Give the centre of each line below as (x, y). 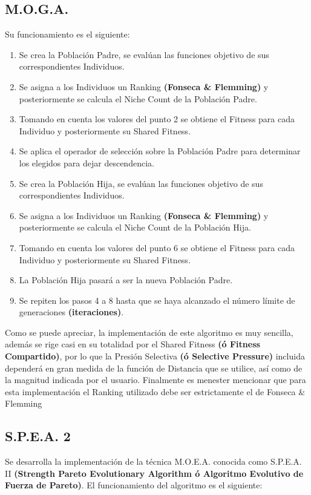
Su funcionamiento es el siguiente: (67, 34)
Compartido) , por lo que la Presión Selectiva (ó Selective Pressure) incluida (155, 356)
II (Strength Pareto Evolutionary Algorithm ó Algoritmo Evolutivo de (154, 473)
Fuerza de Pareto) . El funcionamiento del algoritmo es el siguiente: (134, 485)
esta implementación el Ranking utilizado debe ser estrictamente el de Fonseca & (155, 391)
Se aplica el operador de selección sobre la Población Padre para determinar (160, 151)
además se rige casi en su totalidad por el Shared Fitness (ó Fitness (133, 344)
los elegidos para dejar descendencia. (87, 162)
